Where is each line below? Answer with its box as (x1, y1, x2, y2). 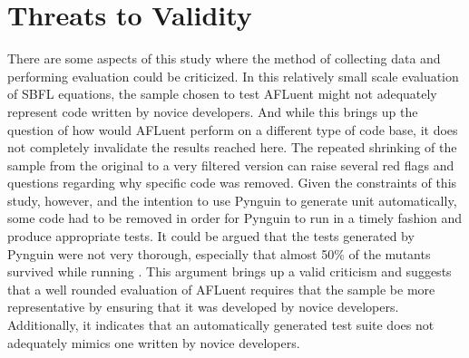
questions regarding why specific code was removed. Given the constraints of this (7, 173, 457, 192)
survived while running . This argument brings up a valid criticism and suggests (7, 262, 452, 281)
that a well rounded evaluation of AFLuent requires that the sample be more (7, 279, 435, 298)
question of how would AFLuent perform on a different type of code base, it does (7, 120, 458, 139)
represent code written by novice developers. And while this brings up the (7, 102, 418, 121)
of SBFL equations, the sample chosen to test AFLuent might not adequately (7, 84, 437, 103)
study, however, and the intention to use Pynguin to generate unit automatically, (7, 190, 457, 209)
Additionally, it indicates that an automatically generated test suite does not (7, 315, 435, 334)
